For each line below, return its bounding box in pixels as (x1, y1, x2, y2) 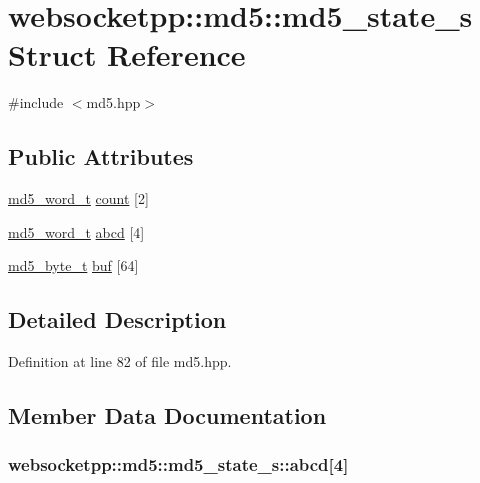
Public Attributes (8, 141, 194, 172)
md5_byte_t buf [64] (8, 255, 139, 276)
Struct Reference (8, 34, 246, 75)
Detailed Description (8, 304, 227, 335)
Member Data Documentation (8, 400, 327, 431)
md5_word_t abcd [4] (8, 221, 145, 242)
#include (8, 92, 64, 113)
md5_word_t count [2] (8, 188, 149, 209)
